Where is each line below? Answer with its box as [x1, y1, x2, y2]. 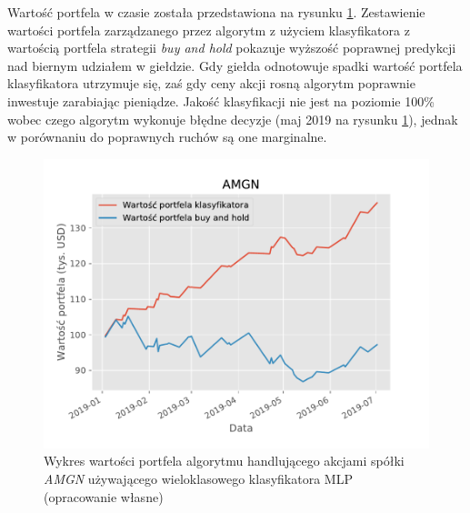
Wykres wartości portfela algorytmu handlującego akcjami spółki [44, 451, 405, 470]
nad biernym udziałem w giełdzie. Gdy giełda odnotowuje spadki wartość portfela [7, 55, 463, 75]
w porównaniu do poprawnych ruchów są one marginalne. [7, 127, 327, 146]
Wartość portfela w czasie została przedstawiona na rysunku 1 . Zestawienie [7, 3, 425, 21]
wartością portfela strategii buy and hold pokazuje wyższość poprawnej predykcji [7, 38, 456, 57]
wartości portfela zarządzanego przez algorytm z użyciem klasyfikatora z [7, 20, 410, 39]
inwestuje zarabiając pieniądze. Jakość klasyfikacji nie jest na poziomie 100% [7, 91, 435, 110]
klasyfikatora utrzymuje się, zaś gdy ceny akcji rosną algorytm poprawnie [7, 74, 415, 93]
